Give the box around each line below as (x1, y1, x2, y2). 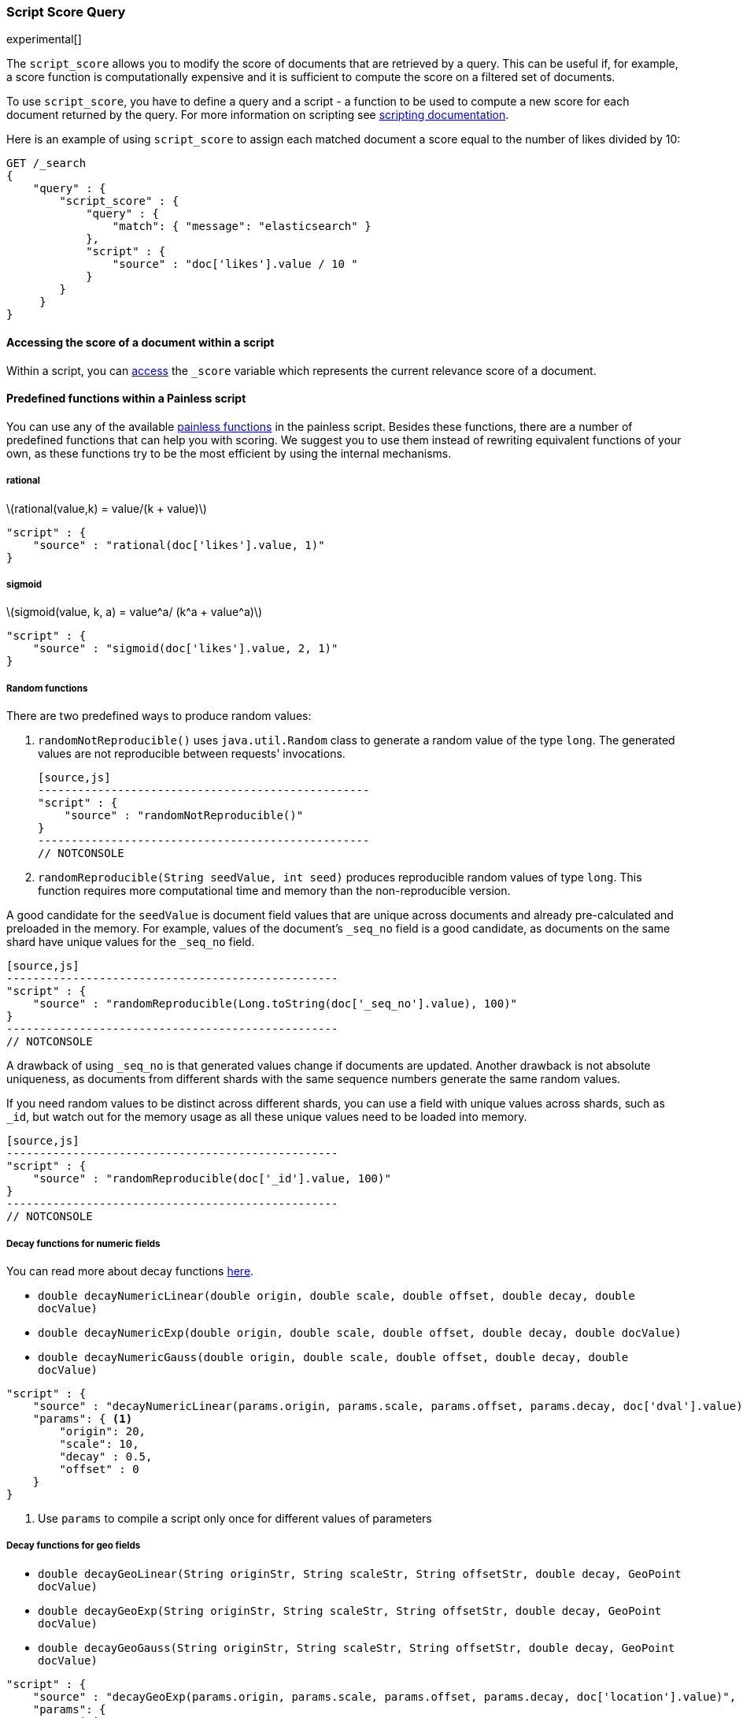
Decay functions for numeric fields (6, 1237, 161, 1249)
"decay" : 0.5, (59, 1449, 153, 1463)
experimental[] (6, 32, 82, 46)
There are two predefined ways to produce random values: (6, 709, 312, 723)
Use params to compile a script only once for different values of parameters (38, 1511, 432, 1525)
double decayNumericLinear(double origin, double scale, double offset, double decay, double (38, 1289, 635, 1302)
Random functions (6, 682, 88, 694)
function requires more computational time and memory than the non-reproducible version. (38, 884, 511, 898)
